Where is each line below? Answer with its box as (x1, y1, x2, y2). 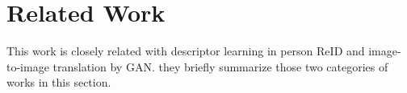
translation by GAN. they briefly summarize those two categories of (52, 58, 388, 75)
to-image (6, 58, 49, 75)
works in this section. (6, 74, 111, 91)
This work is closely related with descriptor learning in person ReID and (6, 42, 365, 59)
